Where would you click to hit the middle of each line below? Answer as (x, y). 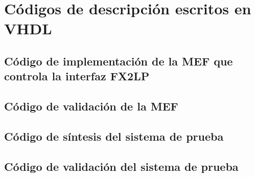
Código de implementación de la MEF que (119, 61)
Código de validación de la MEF (91, 106)
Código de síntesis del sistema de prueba (114, 136)
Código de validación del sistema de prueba (121, 166)
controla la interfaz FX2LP (77, 76)
